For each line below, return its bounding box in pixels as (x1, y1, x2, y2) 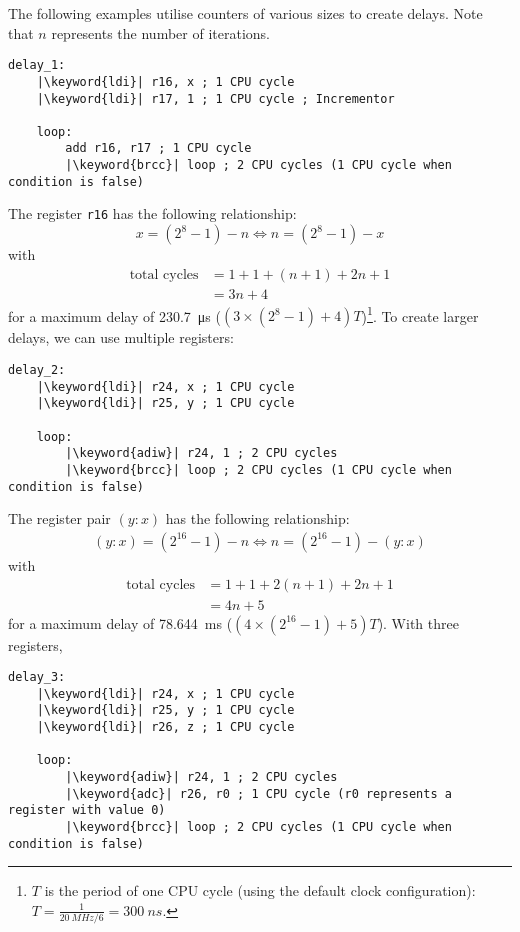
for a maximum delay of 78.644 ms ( (8, 612, 233, 633)
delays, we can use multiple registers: (8, 327, 234, 348)
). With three (377, 612, 459, 633)
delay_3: (8, 670, 66, 685)
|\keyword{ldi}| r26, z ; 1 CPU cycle (36, 720, 295, 735)
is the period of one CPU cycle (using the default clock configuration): (44, 880, 476, 901)
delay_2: (8, 363, 66, 377)
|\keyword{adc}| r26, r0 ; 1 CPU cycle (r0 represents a (65, 786, 452, 801)
